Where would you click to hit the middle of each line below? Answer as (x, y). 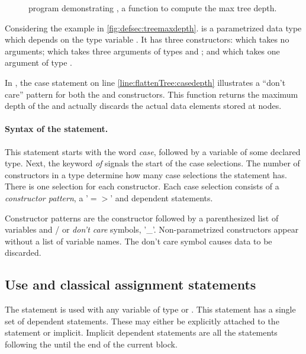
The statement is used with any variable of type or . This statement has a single (150, 309)
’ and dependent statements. (162, 197)
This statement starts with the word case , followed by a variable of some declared (153, 151)
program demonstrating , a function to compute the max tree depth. (153, 8)
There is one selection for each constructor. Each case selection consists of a (142, 186)
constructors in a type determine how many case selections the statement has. (146, 174)
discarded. (23, 252)
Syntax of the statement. (57, 129)
